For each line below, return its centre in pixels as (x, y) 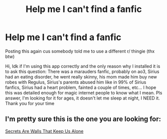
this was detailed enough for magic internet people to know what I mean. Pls (84, 92)
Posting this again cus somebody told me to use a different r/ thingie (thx (80, 51)
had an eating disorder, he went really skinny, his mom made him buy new (81, 76)
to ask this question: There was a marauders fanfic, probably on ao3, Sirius (82, 71)
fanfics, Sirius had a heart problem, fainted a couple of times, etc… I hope (81, 87)
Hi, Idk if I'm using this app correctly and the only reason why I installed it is (83, 66)
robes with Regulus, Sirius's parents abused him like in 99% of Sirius (76, 82)
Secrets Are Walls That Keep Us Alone (44, 131)
